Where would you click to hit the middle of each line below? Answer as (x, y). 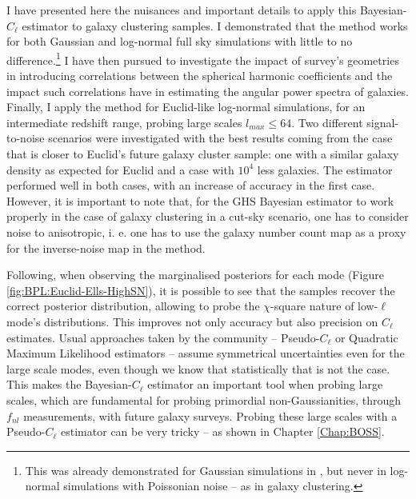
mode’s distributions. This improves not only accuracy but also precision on (192, 321)
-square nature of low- (324, 306)
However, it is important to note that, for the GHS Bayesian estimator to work (200, 200)
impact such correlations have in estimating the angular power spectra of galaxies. (208, 91)
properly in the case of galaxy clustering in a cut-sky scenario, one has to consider (208, 216)
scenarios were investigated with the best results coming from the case (220, 138)
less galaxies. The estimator (325, 169)
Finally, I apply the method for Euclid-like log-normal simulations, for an (186, 107)
